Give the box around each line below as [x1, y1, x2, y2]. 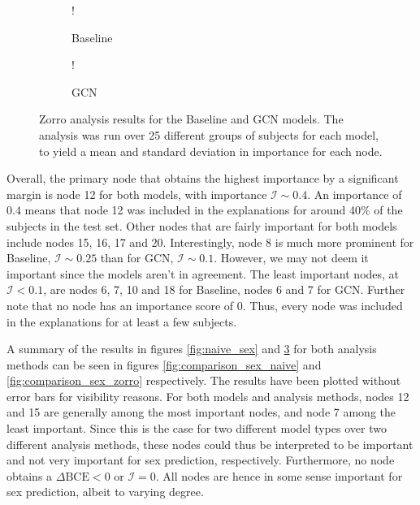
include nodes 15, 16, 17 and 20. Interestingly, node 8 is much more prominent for [6, 233, 414, 250]
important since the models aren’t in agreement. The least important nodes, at [6, 265, 400, 282]
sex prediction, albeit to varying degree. [6, 483, 204, 500]
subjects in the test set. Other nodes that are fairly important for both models [6, 217, 397, 234]
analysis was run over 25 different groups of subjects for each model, [39, 126, 379, 143]
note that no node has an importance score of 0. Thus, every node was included [6, 296, 403, 313]
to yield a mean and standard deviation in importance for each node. [39, 142, 383, 159]
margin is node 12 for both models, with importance [6, 185, 267, 202]
